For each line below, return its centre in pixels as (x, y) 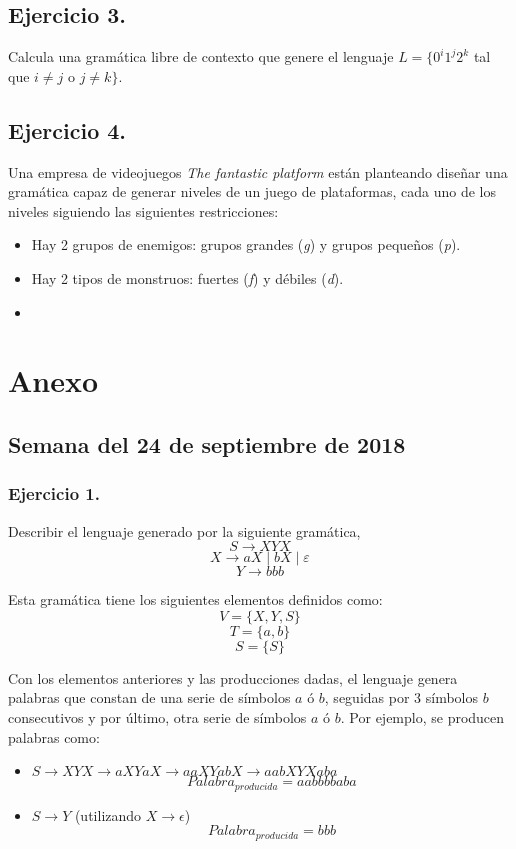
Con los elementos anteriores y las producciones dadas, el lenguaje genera (233, 677)
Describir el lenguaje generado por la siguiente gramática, (184, 530)
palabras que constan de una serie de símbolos (149, 697)
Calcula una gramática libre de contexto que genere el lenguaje (201, 56)
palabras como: (54, 736)
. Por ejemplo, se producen (422, 716)
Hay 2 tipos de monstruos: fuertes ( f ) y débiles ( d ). (187, 277)
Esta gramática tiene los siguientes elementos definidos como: (195, 599)
